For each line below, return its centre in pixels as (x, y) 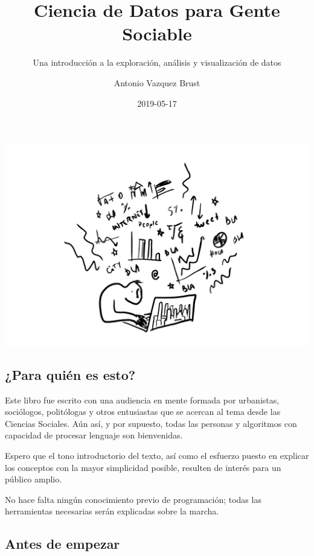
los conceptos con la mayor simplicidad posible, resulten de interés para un (143, 467)
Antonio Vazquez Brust (157, 82)
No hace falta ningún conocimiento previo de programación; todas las (133, 499)
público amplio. (34, 479)
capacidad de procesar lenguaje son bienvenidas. (94, 435)
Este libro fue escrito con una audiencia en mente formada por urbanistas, (142, 400)
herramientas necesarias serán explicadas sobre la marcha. (112, 511)
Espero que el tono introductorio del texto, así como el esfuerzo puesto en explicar (157, 455)
